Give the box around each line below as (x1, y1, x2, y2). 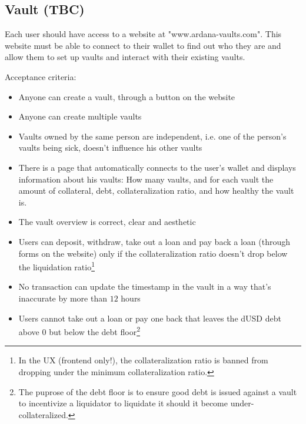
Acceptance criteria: (5, 70, 76, 82)
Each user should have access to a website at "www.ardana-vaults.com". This (5, 28, 282, 40)
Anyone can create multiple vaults (18, 110, 142, 122)
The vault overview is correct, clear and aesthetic (18, 216, 196, 228)
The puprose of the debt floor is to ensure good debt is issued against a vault (18, 385, 297, 397)
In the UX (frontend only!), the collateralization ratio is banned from (18, 354, 268, 366)
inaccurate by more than (18, 291, 107, 304)
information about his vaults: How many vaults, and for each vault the (18, 173, 274, 185)
